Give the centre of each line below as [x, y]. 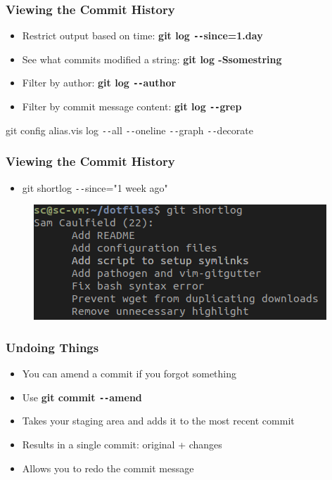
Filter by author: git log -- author [99, 83]
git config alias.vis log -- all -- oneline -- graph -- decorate [129, 130]
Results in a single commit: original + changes [122, 444]
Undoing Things [52, 347]
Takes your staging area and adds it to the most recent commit [158, 421]
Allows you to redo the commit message [108, 468]
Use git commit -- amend [82, 397]
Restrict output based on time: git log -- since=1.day [142, 35]
